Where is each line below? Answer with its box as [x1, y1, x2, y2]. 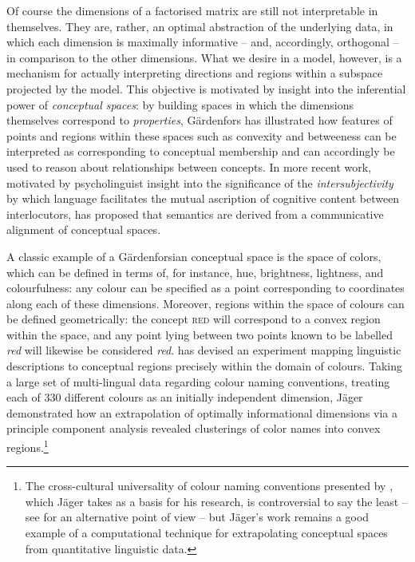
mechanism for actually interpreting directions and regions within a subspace [6, 65, 383, 81]
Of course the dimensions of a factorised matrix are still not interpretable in [6, 2, 378, 18]
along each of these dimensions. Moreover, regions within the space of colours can [6, 295, 405, 311]
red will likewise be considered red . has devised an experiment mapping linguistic [6, 342, 401, 358]
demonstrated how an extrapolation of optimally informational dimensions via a [6, 404, 398, 421]
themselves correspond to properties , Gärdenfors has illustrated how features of [6, 112, 393, 129]
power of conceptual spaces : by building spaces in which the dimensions [6, 96, 354, 113]
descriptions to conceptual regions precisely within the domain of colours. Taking [6, 358, 403, 374]
